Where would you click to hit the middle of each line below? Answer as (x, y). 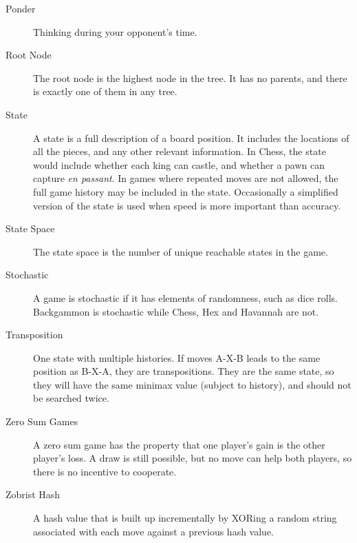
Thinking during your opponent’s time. (115, 31)
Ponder (21, 8)
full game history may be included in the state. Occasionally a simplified (186, 191)
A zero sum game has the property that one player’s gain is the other (179, 444)
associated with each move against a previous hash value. (153, 531)
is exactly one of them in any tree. (105, 91)
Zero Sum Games (42, 421)
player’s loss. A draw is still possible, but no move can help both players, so (193, 458)
